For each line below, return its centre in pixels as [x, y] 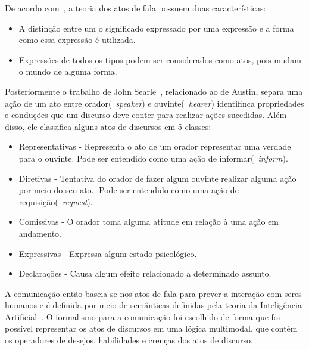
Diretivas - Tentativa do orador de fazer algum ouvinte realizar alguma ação [157, 178]
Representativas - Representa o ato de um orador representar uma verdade [155, 146]
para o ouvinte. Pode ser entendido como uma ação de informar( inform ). [153, 158]
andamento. [40, 233]
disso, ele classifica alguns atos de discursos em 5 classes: [108, 126]
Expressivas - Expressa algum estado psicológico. [108, 253]
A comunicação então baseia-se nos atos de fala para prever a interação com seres [153, 293]
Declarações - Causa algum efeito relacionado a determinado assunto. [145, 273]
